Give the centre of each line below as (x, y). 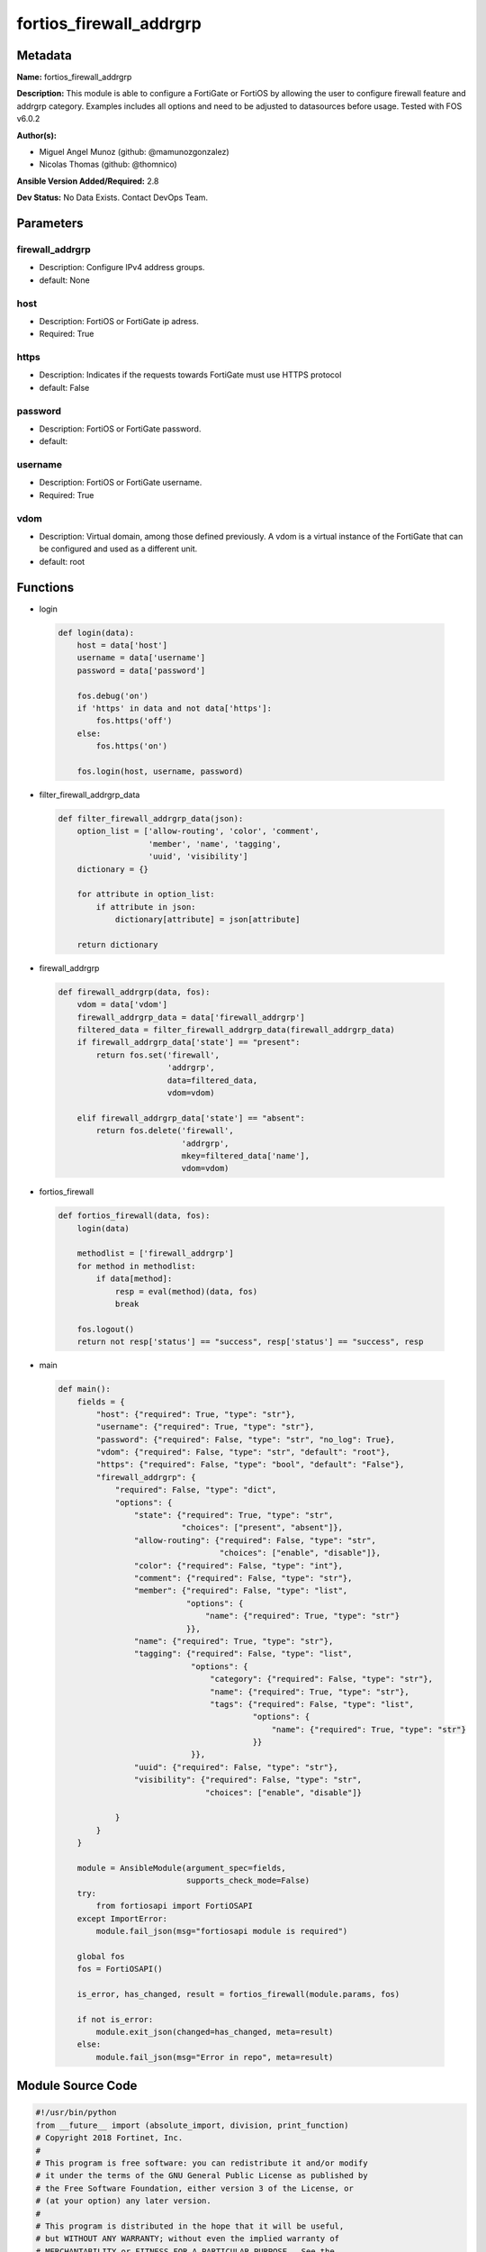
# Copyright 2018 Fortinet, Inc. (109, 2138)
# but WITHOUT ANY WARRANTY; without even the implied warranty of (188, 2239)
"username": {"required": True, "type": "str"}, (205, 1427)
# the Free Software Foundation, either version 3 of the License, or (195, 2188)
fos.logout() (106, 1329)
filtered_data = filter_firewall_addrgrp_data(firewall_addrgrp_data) (236, 1030)
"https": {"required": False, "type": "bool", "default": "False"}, (250, 1465)
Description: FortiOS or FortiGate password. (120, 429)
